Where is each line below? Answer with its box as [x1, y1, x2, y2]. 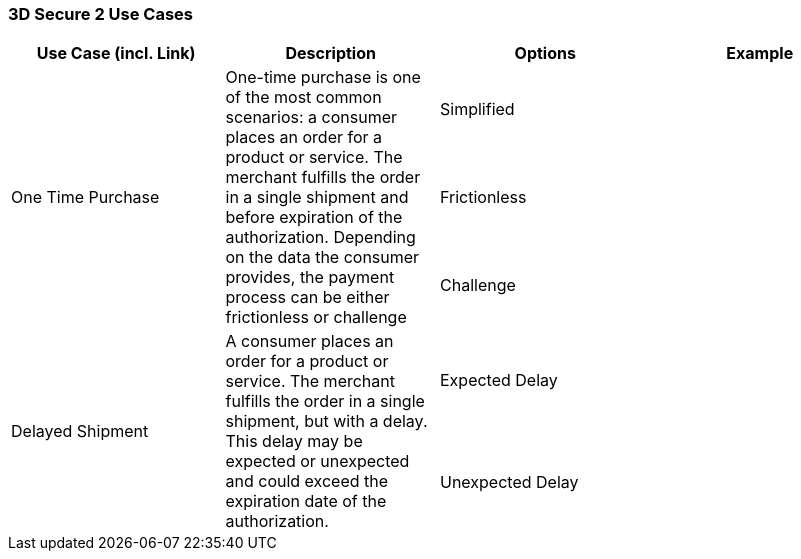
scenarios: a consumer [225, 107, 397, 128]
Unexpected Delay [440, 472, 579, 493]
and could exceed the [225, 471, 389, 492]
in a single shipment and [225, 187, 409, 208]
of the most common [225, 87, 382, 108]
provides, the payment [225, 267, 395, 288]
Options [514, 43, 576, 64]
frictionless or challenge [225, 307, 407, 328]
